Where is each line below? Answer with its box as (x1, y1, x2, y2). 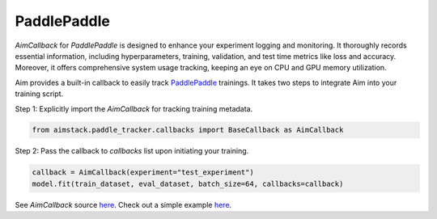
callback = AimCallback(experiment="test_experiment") (32, 168, 254, 177)
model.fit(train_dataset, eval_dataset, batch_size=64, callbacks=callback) (32, 179, 344, 188)
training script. (15, 89, 64, 99)
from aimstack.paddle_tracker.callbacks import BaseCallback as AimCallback (32, 125, 344, 135)
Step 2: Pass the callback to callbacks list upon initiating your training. (15, 146, 249, 156)
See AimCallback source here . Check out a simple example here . (15, 200, 232, 209)
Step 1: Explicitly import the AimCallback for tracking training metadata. (15, 103, 253, 113)
